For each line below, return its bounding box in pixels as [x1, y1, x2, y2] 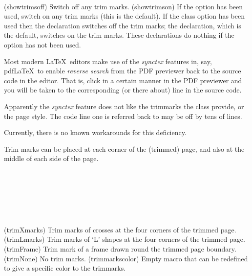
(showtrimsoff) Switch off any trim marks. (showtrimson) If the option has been [4, 1, 243, 11]
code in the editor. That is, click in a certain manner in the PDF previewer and [4, 75, 242, 85]
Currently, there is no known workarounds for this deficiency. [4, 127, 187, 138]
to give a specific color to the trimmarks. [4, 263, 126, 273]
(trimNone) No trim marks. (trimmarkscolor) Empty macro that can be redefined [4, 253, 248, 263]
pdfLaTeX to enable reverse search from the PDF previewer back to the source [4, 66, 241, 76]
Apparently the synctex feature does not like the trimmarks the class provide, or [4, 101, 244, 111]
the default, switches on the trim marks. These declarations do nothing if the [4, 30, 234, 40]
